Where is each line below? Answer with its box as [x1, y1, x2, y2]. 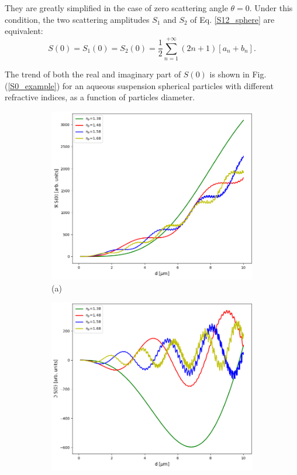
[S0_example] [8, 79, 57, 91]
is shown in [209, 67, 250, 80]
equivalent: [5, 25, 43, 37]
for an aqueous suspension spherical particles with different [62, 79, 274, 91]
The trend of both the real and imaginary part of [5, 67, 181, 80]
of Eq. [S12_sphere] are [190, 13, 275, 25]
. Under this [249, 2, 293, 13]
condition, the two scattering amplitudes [5, 13, 150, 25]
